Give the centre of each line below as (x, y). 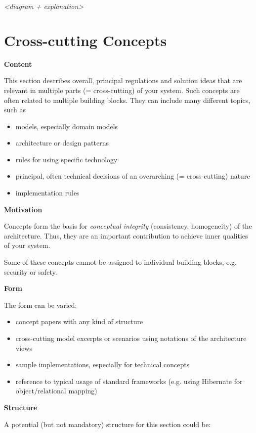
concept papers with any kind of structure (79, 321)
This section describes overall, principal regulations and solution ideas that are (123, 80)
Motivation (23, 209)
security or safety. (31, 271)
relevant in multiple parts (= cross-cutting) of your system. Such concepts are (122, 90)
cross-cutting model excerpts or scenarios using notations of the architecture (131, 338)
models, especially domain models (67, 126)
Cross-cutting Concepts (85, 40)
